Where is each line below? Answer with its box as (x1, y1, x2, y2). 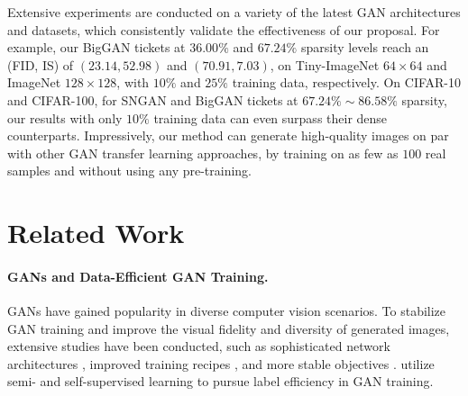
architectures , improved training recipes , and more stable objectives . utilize (7, 354, 435, 373)
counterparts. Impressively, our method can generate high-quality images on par (7, 126, 449, 145)
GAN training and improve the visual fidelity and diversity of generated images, (7, 319, 450, 337)
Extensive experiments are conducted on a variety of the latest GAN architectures (7, 3, 461, 21)
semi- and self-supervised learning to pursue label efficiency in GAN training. (7, 372, 434, 391)
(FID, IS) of (7, 55, 74, 74)
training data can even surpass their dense (153, 108, 388, 127)
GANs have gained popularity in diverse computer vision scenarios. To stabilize (7, 301, 446, 320)
